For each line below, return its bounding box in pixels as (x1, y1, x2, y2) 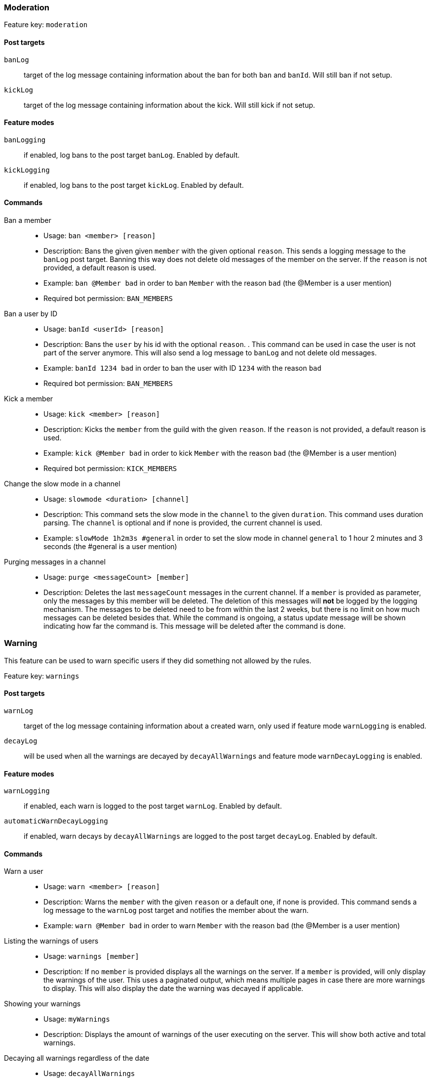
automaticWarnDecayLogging (4, 817, 108, 825)
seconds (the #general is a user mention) (43, 542, 177, 551)
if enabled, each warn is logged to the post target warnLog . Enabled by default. (24, 802, 282, 811)
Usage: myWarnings (43, 1015, 110, 1024)
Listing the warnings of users (4, 937, 99, 946)
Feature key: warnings (4, 671, 79, 680)
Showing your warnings (4, 999, 81, 1008)
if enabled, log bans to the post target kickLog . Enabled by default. (24, 180, 244, 189)
